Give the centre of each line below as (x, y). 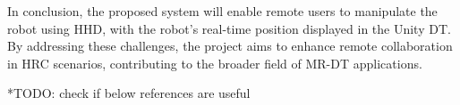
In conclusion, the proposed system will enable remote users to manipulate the (222, 11)
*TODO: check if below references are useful (129, 93)
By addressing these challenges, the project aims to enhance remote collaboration (230, 46)
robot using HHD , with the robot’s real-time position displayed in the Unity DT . (229, 28)
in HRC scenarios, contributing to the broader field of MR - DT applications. (215, 63)
